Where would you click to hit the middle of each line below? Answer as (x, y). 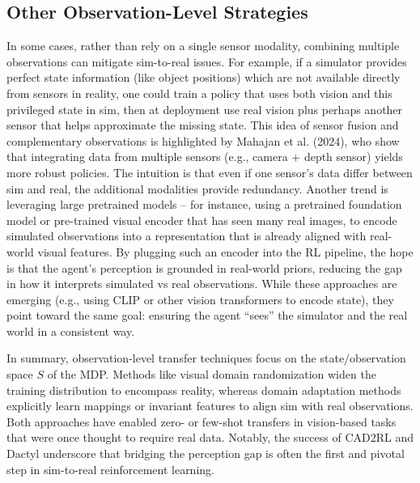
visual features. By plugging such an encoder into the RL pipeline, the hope (225, 251)
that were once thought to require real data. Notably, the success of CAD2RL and (210, 437)
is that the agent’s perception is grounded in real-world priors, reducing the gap (204, 267)
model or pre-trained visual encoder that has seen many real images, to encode (202, 220)
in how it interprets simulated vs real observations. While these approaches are (202, 284)
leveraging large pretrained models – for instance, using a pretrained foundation (204, 204)
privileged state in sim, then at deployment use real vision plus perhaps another (205, 109)
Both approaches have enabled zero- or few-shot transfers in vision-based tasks (202, 421)
